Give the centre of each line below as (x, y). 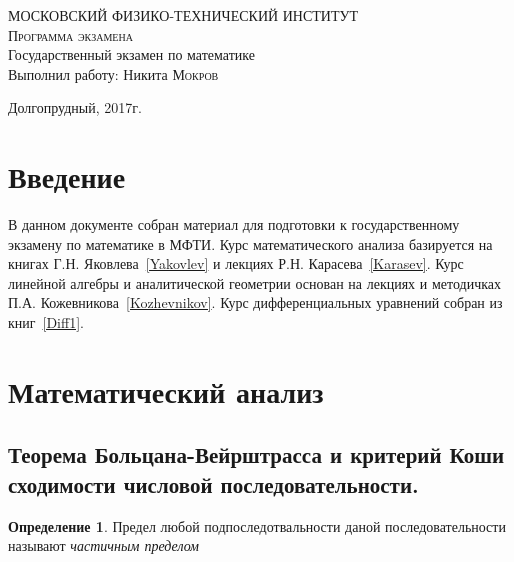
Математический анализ (166, 390)
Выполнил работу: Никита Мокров (113, 73)
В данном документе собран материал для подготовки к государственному (234, 224)
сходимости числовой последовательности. (213, 483)
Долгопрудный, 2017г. (75, 107)
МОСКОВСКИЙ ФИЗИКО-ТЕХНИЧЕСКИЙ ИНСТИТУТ (183, 15)
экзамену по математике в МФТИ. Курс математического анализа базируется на (250, 243)
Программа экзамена (70, 34)
